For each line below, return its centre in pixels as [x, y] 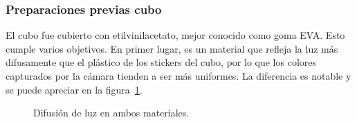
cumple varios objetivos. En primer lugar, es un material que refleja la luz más [172, 48]
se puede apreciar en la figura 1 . [74, 89]
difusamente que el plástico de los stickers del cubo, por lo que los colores [161, 62]
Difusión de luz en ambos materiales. [111, 113]
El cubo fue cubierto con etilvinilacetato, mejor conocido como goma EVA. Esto [175, 35]
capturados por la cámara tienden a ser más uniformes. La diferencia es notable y [178, 76]
